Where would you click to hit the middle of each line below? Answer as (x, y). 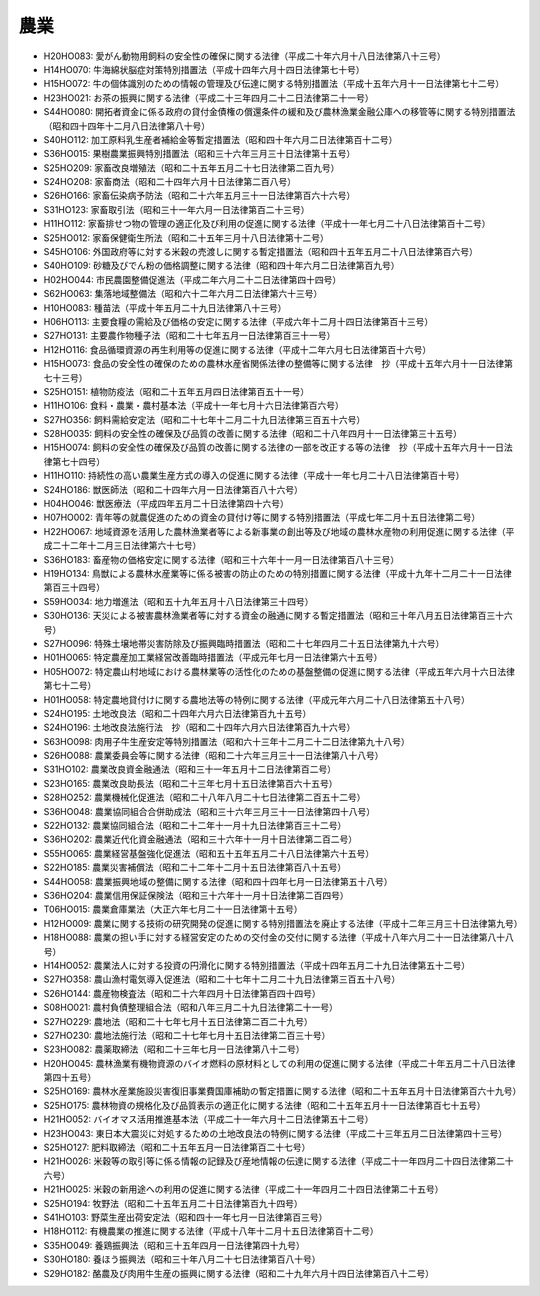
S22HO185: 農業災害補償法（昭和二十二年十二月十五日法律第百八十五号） (195, 867)
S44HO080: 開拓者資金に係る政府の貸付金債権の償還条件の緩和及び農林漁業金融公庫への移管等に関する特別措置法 (279, 112)
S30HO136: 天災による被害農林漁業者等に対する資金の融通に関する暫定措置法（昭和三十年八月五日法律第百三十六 (278, 616)
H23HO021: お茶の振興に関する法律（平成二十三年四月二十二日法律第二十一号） (208, 97)
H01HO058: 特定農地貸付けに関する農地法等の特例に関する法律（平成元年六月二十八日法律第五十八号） (256, 699)
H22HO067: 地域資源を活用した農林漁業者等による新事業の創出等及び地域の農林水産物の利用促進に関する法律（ (275, 531)
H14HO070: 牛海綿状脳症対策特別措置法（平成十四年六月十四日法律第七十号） (204, 69)
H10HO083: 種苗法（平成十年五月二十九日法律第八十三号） (165, 307)
